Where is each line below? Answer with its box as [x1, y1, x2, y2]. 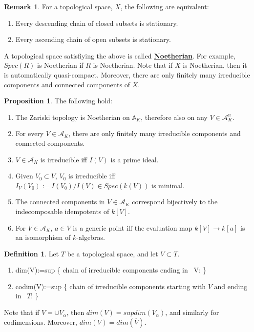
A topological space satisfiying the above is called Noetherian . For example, [4, 50, 235, 60]
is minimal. [151, 180, 185, 190]
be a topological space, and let [67, 248, 158, 258]
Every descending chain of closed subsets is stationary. [15, 18, 178, 28]
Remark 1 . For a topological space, [4, 1, 113, 11]
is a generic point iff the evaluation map [73, 222, 192, 233]
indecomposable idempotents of [15, 206, 109, 216]
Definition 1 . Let [4, 248, 59, 258]
